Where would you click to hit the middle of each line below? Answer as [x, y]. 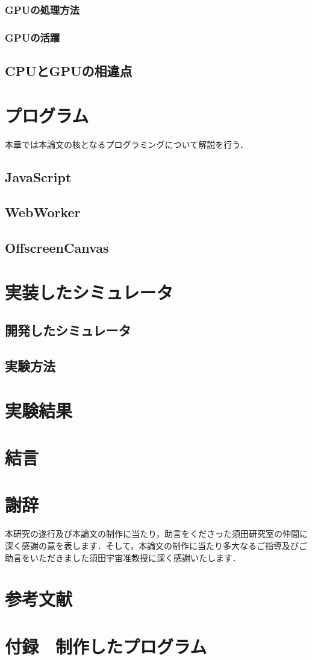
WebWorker [43, 212]
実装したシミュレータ [89, 292]
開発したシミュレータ [68, 330]
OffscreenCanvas [57, 248]
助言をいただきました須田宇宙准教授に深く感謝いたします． [123, 557]
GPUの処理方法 [42, 9]
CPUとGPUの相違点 [69, 71]
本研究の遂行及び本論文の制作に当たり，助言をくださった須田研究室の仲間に [157, 534]
